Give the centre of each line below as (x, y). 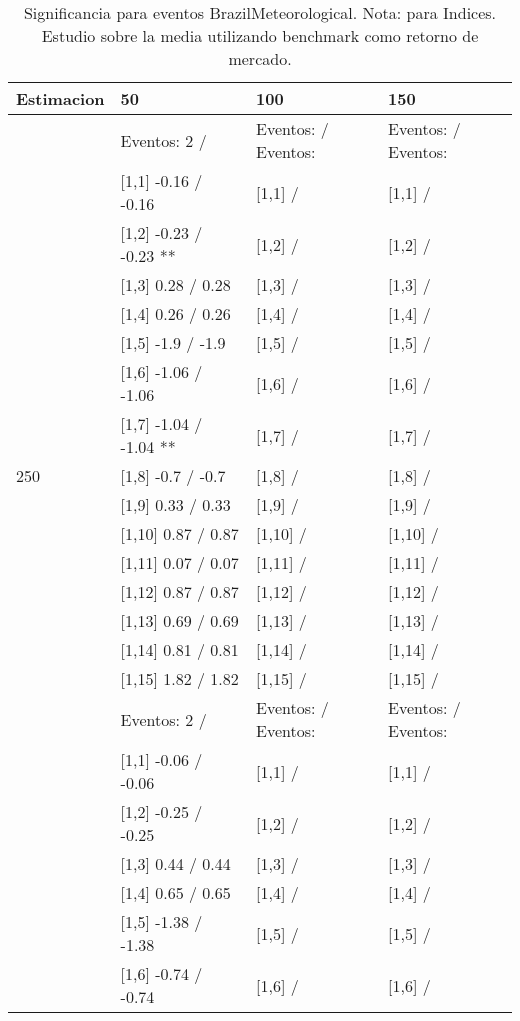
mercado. (260, 58)
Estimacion (60, 98)
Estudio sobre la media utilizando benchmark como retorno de (260, 35)
